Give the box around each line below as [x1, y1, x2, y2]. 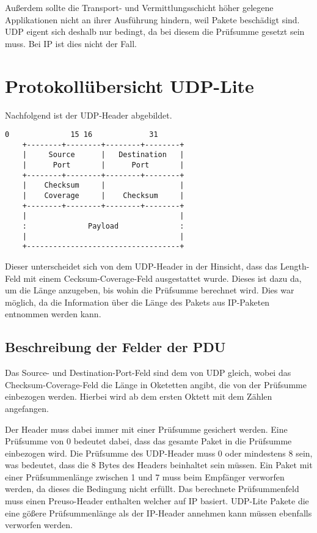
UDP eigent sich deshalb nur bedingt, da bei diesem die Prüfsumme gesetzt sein [5, 25, 305, 38]
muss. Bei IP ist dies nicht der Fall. [5, 37, 137, 50]
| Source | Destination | [22, 150, 184, 160]
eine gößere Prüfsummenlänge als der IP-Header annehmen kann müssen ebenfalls [5, 506, 312, 519]
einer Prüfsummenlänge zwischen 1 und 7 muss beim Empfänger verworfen [5, 470, 285, 483]
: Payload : [22, 222, 184, 230]
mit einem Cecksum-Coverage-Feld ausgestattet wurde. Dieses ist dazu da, [23, 271, 302, 284]
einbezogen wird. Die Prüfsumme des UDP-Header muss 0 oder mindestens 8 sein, [5, 446, 313, 459]
